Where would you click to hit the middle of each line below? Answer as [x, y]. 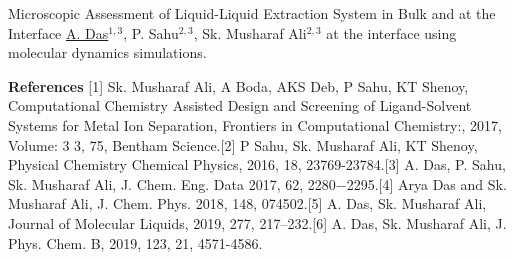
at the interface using [391, 32]
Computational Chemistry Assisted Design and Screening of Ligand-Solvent [240, 105]
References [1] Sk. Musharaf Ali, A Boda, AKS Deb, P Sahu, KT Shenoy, [238, 85]
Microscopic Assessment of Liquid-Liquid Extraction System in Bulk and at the [252, 13]
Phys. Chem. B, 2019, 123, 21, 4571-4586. [135, 242]
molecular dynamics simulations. [107, 52]
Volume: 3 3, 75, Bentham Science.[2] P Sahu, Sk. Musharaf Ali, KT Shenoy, [243, 144]
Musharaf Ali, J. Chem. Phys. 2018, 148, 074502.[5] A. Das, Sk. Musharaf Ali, [247, 203]
